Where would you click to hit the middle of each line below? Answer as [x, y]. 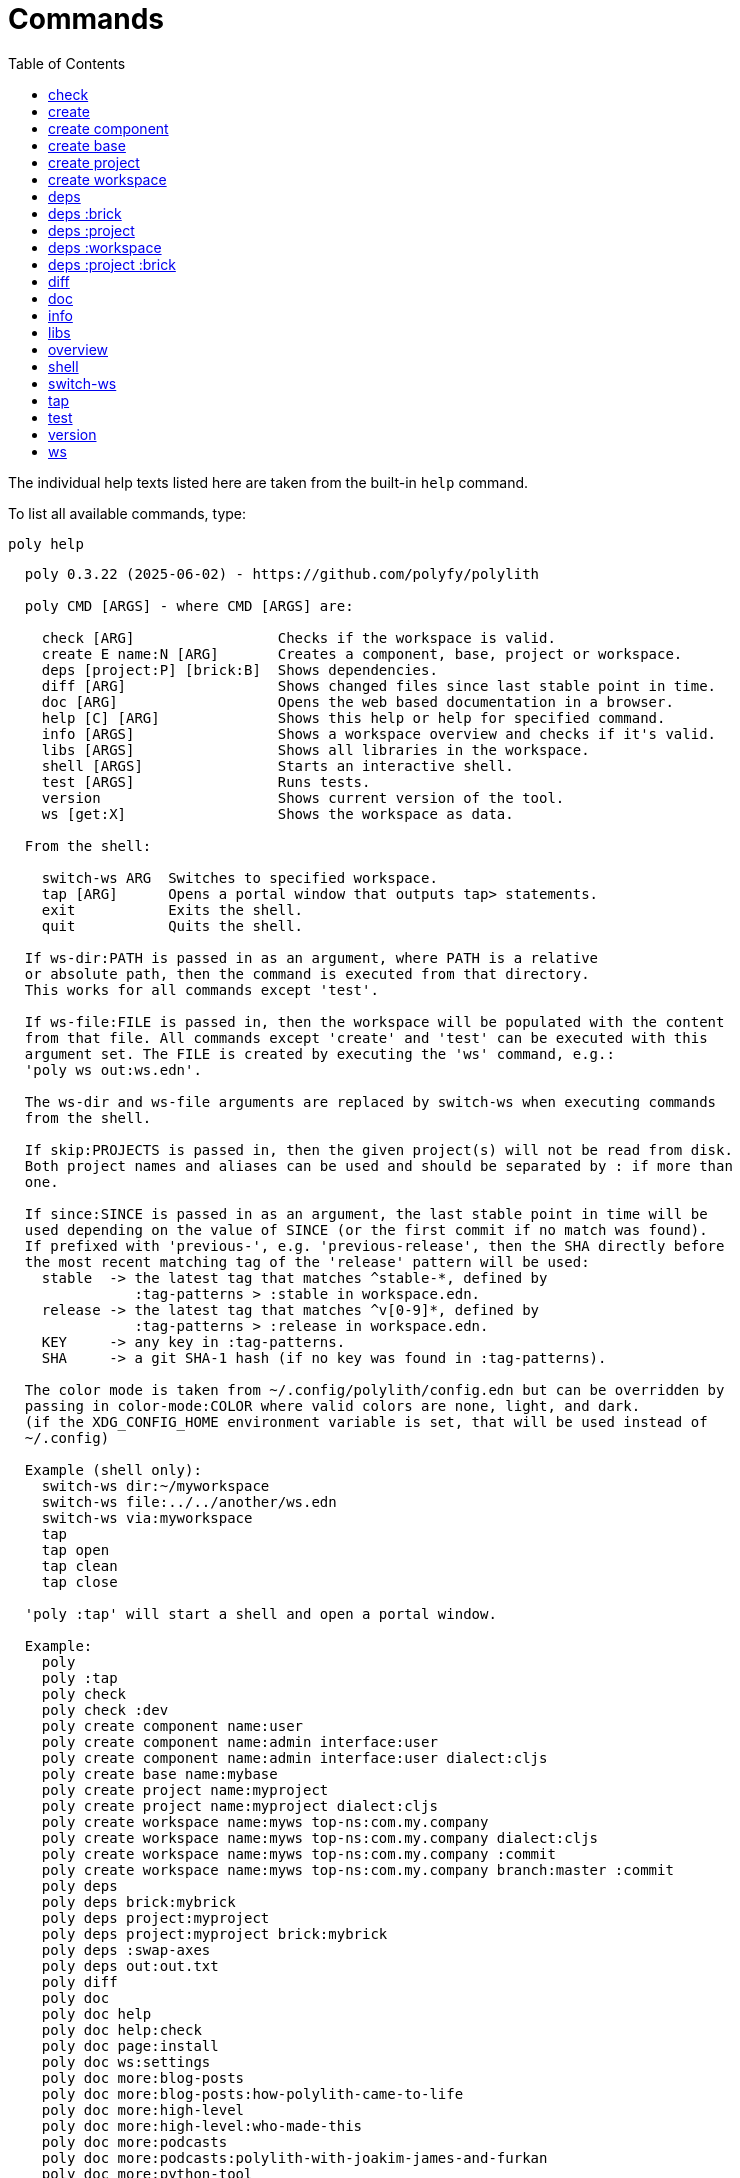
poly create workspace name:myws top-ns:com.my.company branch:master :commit [357, 1869]
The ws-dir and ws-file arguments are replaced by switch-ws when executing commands [370, 1101]
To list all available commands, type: [127, 513]
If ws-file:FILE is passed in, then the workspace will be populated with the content [374, 1021]
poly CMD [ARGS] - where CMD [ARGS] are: [189, 605]
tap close [79, 1581]
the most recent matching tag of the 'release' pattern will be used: [307, 1261]
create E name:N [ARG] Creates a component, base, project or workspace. [362, 653]
